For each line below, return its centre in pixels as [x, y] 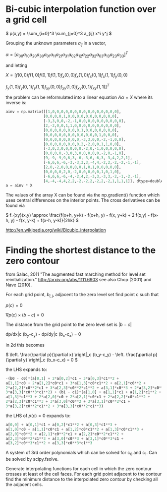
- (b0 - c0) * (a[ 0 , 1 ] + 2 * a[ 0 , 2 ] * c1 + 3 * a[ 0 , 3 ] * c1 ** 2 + [62, 378]
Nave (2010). [19, 285]
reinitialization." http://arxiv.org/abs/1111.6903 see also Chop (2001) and [79, 280]
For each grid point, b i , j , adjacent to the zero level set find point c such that [82, 295]
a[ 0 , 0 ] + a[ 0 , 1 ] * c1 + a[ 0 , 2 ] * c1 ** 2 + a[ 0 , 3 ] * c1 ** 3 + [61, 425]
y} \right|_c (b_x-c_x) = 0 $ [51, 360]
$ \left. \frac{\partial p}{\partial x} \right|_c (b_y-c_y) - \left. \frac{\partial [79, 354]
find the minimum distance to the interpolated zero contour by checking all [82, 479]
